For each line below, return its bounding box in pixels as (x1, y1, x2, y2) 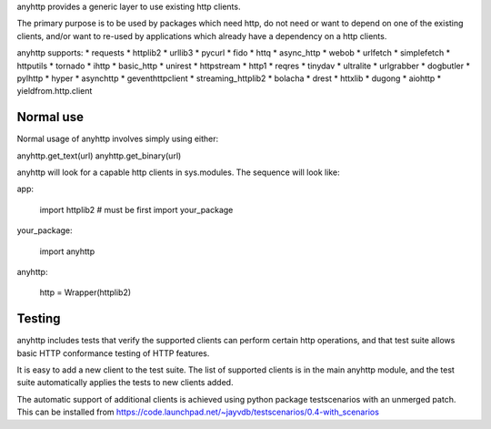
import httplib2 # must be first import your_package (39, 204, 234, 215)
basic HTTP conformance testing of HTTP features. (16, 347, 210, 359)
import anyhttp (39, 246, 95, 257)
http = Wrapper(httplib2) (39, 287, 132, 298)
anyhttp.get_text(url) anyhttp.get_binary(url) (16, 150, 182, 161)
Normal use (16, 109, 84, 125)
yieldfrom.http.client (16, 86, 93, 97)
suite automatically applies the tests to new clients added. (16, 377, 234, 388)
